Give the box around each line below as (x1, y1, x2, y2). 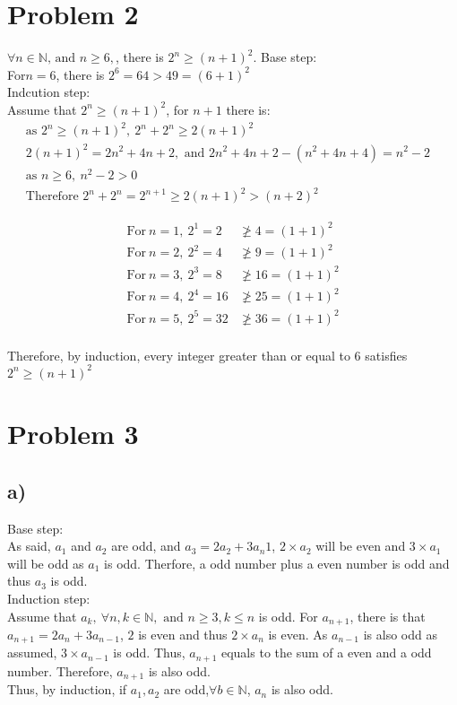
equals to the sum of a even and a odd (220, 643, 432, 662)
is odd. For (258, 606, 318, 625)
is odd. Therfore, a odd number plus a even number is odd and (104, 553, 450, 572)
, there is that (349, 606, 426, 625)
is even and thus (138, 624, 228, 643)
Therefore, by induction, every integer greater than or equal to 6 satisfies (7, 345, 408, 364)
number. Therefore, (7, 661, 113, 680)
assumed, (7, 643, 57, 662)
